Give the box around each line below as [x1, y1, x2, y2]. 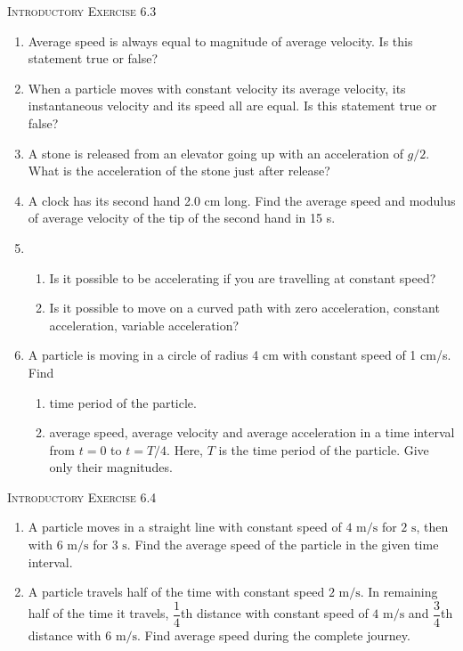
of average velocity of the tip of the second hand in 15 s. [28, 208, 336, 227]
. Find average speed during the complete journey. [137, 625, 410, 644]
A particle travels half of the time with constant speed [28, 582, 325, 601]
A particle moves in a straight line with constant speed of [28, 517, 342, 536]
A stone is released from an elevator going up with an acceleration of [28, 143, 403, 162]
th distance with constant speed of [181, 604, 369, 623]
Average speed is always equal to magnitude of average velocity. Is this [28, 31, 413, 50]
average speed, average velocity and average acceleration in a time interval [49, 423, 455, 442]
